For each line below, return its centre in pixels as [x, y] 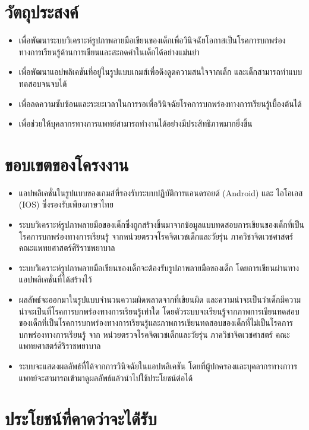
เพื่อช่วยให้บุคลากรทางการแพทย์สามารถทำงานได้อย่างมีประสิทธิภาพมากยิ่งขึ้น [135, 123]
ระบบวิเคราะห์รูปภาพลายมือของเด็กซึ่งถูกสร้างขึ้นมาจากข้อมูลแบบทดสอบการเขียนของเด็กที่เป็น [161, 224]
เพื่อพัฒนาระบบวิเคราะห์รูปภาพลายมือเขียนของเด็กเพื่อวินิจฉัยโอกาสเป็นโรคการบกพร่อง [152, 40]
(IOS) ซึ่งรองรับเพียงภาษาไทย [66, 204]
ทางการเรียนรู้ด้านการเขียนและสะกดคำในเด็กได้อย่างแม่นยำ [109, 51]
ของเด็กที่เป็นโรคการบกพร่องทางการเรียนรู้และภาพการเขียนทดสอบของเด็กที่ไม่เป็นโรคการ [156, 323]
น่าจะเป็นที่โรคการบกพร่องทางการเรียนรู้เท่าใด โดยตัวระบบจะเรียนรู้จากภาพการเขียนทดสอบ [159, 311]
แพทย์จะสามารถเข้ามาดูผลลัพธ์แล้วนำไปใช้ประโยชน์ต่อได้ [106, 377]
